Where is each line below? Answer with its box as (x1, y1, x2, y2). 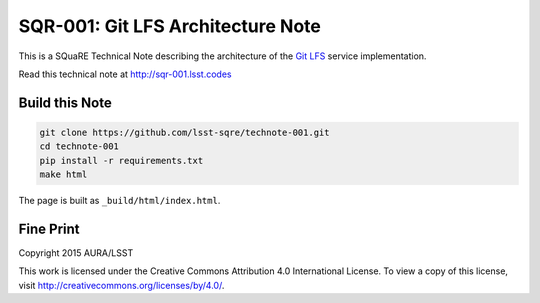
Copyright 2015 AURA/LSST (18, 247, 134, 259)
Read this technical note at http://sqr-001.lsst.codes (18, 68, 232, 80)
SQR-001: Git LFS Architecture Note (18, 15, 322, 37)
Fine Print (18, 220, 80, 237)
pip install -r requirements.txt (39, 155, 204, 166)
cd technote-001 (39, 141, 120, 152)
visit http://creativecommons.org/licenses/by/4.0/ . (18, 279, 225, 291)
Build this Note (18, 94, 112, 111)
